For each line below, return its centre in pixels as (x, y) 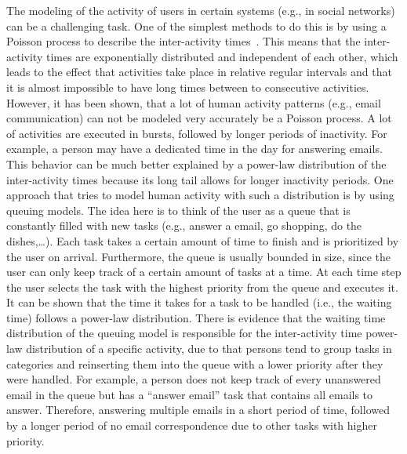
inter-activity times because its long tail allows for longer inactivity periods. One (200, 179)
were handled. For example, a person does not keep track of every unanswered (194, 379)
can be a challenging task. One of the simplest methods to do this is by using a (196, 25)
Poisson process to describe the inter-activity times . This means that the (184, 41)
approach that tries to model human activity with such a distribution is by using (200, 195)
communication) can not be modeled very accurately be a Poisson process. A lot (199, 118)
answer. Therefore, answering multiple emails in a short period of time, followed (198, 410)
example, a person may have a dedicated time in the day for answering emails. (194, 149)
